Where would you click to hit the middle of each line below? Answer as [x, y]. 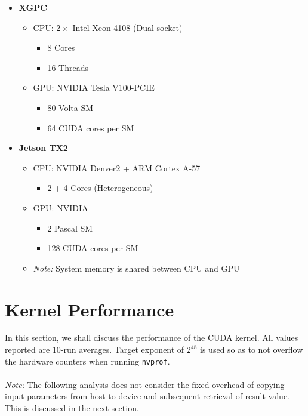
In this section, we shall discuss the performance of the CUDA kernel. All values [152, 338]
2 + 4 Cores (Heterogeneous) [100, 188]
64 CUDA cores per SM [91, 127]
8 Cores [61, 47]
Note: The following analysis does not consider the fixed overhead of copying [145, 384]
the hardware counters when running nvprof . [87, 361]
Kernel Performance [90, 309]
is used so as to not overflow [252, 349]
